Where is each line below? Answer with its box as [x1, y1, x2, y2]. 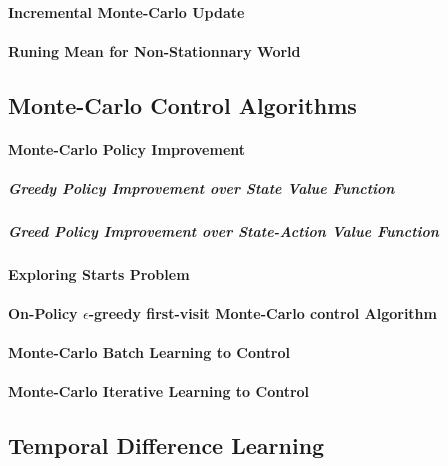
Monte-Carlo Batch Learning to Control [8, 342, 290, 363]
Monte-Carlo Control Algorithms [8, 89, 357, 120]
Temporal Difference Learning [8, 430, 325, 461]
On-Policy [8, 303, 78, 324]
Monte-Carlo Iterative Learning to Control [8, 381, 310, 402]
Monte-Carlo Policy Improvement [8, 138, 246, 159]
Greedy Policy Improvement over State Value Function [8, 177, 395, 198]
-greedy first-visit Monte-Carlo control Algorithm [88, 303, 437, 324]
